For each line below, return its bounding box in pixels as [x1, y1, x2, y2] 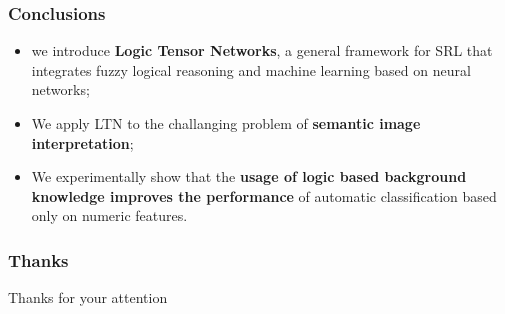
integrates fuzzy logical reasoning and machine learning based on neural [31, 59, 471, 80]
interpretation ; [31, 132, 134, 153]
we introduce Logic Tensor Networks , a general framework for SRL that [31, 40, 493, 61]
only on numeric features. [31, 205, 188, 226]
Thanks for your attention [8, 287, 168, 308]
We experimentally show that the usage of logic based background [31, 166, 467, 187]
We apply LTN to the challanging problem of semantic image [31, 113, 421, 133]
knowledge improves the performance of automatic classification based [31, 185, 497, 206]
